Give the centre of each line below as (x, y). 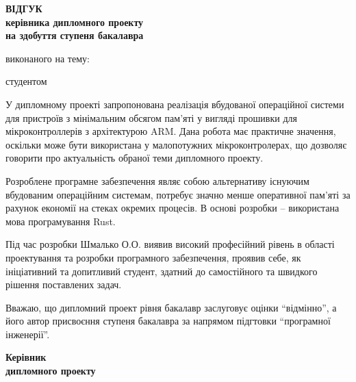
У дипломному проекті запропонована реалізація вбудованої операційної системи (175, 104)
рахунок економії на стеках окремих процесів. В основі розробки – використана (173, 208)
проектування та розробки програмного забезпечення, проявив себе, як (153, 257)
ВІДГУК (24, 8)
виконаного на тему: (48, 58)
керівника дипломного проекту (75, 22)
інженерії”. (28, 334)
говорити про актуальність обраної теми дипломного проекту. (135, 158)
